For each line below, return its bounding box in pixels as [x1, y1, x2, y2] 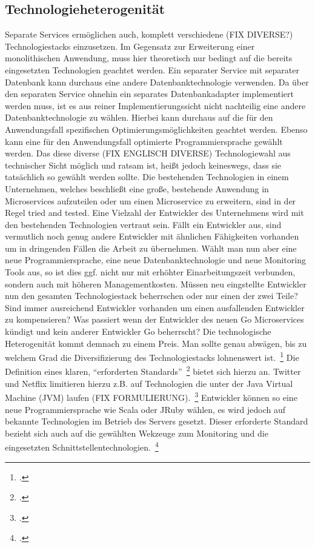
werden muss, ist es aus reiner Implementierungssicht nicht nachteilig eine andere [5, 99, 306, 112]
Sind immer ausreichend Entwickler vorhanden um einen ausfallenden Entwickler [5, 301, 305, 314]
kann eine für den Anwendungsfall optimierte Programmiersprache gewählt [5, 135, 283, 147]
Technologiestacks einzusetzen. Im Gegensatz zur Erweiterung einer [5, 39, 255, 52]
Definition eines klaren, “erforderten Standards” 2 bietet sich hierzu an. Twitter [5, 363, 301, 378]
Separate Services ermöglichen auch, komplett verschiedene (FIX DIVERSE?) [5, 28, 293, 41]
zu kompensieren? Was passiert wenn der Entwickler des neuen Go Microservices [5, 313, 304, 326]
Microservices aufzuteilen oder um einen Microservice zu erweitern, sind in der [5, 194, 296, 207]
